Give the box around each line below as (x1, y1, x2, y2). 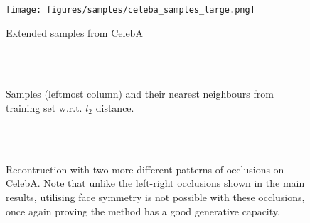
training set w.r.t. (6, 101, 82, 115)
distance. (95, 101, 134, 115)
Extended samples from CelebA (6, 25, 143, 40)
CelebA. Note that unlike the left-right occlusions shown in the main (6, 176, 305, 190)
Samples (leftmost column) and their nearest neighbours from (6, 86, 274, 101)
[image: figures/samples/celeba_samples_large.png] (6, 5, 255, 15)
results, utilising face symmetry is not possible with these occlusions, (6, 190, 305, 204)
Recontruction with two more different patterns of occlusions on (6, 161, 284, 176)
